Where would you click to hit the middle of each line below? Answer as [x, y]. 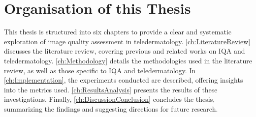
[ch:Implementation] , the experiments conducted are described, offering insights [124, 80]
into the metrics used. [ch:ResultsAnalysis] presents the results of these [111, 89]
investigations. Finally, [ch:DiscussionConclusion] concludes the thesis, [110, 99]
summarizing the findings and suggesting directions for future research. [111, 108]
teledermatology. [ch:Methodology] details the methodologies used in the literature [128, 60]
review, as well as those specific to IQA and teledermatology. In [100, 70]
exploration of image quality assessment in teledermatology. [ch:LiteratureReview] [127, 41]
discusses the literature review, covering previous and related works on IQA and [125, 51]
